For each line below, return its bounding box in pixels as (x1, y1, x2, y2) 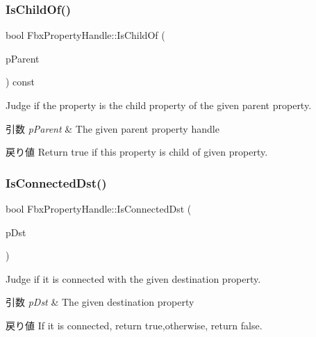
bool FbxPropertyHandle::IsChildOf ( (6, 28, 165, 42)
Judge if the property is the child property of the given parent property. (6, 98, 312, 112)
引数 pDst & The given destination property (6, 295, 194, 309)
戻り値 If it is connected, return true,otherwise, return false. (6, 318, 263, 332)
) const (6, 74, 35, 89)
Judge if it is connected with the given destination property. (6, 271, 261, 286)
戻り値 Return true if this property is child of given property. (6, 145, 268, 159)
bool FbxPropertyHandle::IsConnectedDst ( (6, 202, 192, 215)
